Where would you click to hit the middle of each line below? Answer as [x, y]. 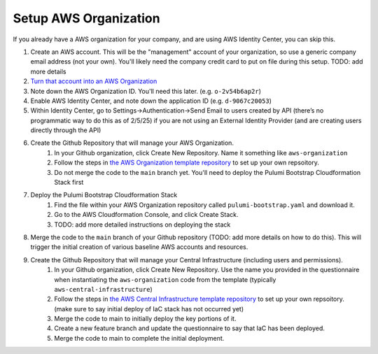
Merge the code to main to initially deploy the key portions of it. [145, 319]
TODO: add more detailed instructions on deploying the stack [142, 225]
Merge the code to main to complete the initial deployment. [139, 338]
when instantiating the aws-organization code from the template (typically [165, 279]
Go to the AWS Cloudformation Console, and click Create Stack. [146, 215]
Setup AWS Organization [86, 18]
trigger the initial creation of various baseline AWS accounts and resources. [139, 247]
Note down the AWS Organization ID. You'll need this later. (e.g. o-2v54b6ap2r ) [146, 91]
